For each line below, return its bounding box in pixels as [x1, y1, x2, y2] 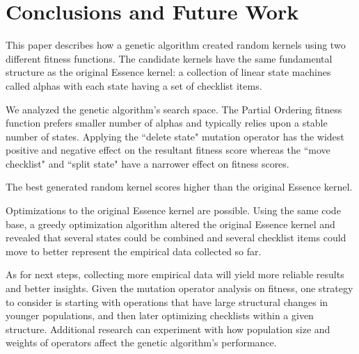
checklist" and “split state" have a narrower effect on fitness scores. [6, 156, 289, 170]
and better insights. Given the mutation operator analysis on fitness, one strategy [6, 281, 353, 296]
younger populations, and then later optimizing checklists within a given [6, 308, 314, 323]
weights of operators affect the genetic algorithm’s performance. [6, 335, 277, 350]
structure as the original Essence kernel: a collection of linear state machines [6, 65, 331, 79]
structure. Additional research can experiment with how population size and [6, 321, 330, 336]
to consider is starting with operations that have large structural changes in [6, 294, 328, 309]
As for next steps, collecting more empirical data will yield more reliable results [6, 267, 344, 282]
